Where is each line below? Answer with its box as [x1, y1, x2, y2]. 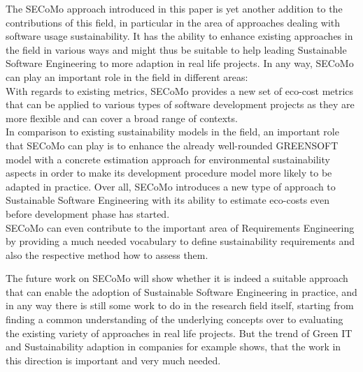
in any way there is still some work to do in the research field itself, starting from [6, 298, 354, 313]
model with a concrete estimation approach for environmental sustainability [6, 151, 330, 166]
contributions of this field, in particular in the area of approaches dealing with [6, 15, 341, 29]
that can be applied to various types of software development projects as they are [6, 97, 355, 112]
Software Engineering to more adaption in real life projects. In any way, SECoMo [6, 56, 354, 70]
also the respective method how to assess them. [6, 247, 208, 262]
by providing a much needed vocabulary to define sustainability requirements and [6, 234, 355, 248]
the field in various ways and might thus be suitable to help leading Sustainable [6, 42, 347, 57]
